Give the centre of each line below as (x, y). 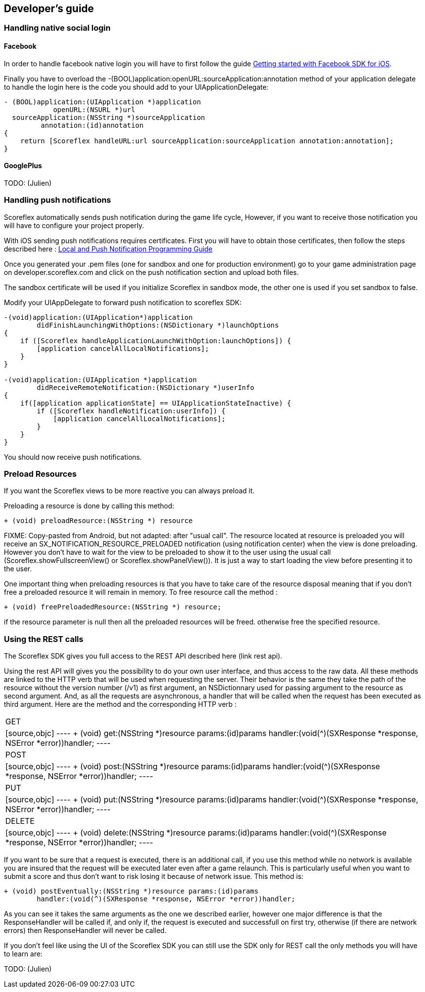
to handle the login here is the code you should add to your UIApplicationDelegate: (136, 87)
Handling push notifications (58, 200)
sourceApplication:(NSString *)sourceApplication (109, 117)
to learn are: (23, 954)
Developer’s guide (49, 9)
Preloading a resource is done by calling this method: (89, 506)
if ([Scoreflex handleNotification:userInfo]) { (131, 411)
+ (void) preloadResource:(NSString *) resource (98, 521)
